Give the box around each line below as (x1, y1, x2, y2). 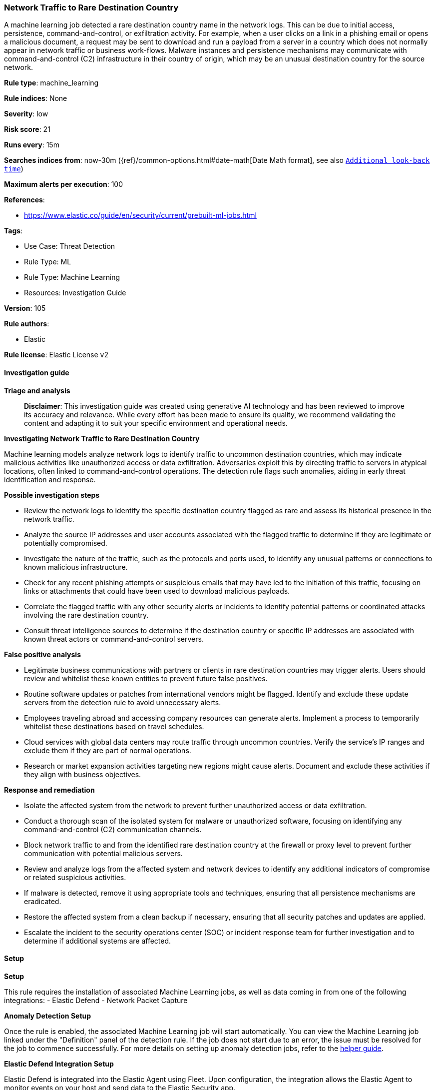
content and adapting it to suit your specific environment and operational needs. (24, 418, 288, 427)
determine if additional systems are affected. (24, 936, 171, 945)
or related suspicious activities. (24, 873, 126, 882)
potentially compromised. (24, 538, 107, 547)
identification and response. (4, 475, 96, 484)
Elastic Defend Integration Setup (4, 1059, 114, 1068)
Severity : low (4, 109, 48, 118)
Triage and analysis (4, 386, 70, 395)
